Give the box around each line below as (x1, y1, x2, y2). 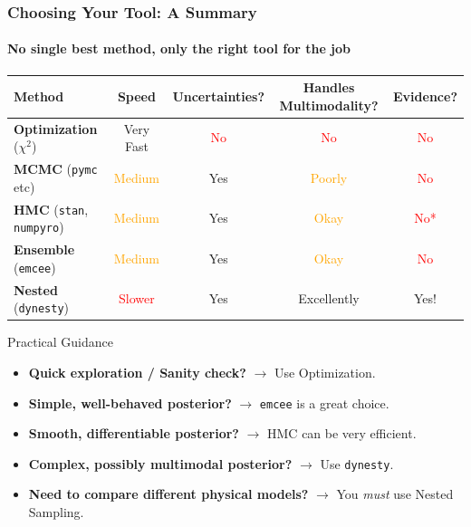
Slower (119, 289, 155, 308)
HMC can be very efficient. (267, 424, 417, 443)
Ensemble (14, 240, 75, 259)
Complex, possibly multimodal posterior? (28, 454, 293, 473)
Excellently (298, 289, 360, 308)
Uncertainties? (172, 86, 264, 105)
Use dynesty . (320, 454, 394, 473)
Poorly (310, 168, 348, 187)
